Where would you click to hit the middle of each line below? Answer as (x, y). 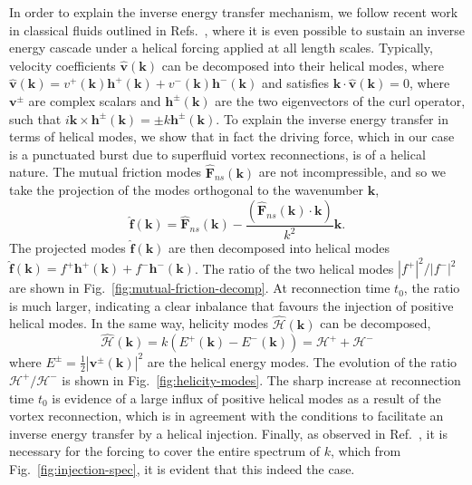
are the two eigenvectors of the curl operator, (340, 100)
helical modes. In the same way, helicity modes (139, 323)
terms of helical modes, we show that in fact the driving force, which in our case (232, 136)
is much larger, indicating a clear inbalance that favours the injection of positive (231, 305)
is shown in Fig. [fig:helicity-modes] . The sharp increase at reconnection (261, 379)
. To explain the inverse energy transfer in (332, 118)
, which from (366, 451)
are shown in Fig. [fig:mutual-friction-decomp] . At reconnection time (200, 288)
